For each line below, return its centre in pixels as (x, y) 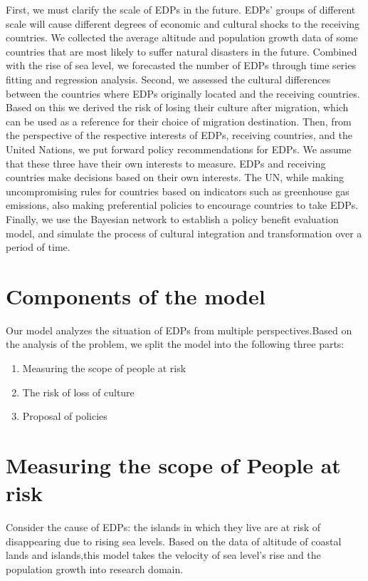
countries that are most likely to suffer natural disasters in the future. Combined (182, 51)
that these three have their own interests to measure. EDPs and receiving (166, 163)
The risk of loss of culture (78, 392)
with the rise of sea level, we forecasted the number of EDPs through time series (181, 65)
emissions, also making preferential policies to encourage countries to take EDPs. (182, 205)
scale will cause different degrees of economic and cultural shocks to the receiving (183, 23)
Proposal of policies (65, 416)
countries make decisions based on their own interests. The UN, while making (175, 177)
